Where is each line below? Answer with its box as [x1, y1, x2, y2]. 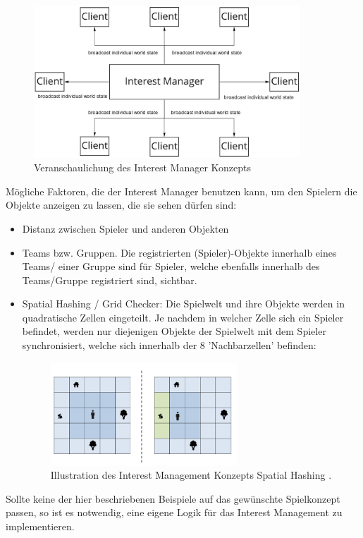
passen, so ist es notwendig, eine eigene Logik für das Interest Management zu [6, 505, 343, 520]
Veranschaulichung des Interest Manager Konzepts [34, 160, 252, 175]
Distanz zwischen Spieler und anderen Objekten [22, 221, 229, 236]
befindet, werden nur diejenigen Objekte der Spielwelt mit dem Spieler [22, 324, 326, 338]
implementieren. [6, 518, 75, 533]
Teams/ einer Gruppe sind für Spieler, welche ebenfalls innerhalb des [22, 259, 320, 274]
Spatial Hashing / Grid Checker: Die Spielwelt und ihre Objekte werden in [22, 296, 345, 311]
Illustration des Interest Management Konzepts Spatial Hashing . [50, 467, 332, 482]
